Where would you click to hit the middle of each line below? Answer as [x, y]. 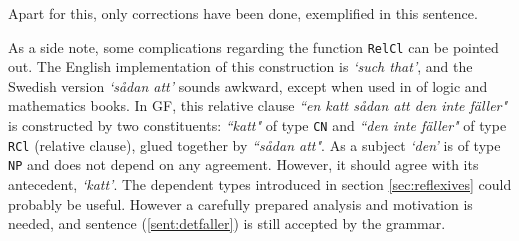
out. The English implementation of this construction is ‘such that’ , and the [240, 66]
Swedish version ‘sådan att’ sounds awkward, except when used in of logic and [248, 85]
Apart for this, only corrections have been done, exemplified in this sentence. [243, 13]
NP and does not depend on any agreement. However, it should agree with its [243, 164]
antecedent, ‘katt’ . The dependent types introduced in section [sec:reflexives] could [260, 184]
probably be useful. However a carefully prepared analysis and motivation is [240, 203]
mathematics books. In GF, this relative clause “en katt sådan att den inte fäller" [258, 105]
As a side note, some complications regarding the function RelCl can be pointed [253, 46]
